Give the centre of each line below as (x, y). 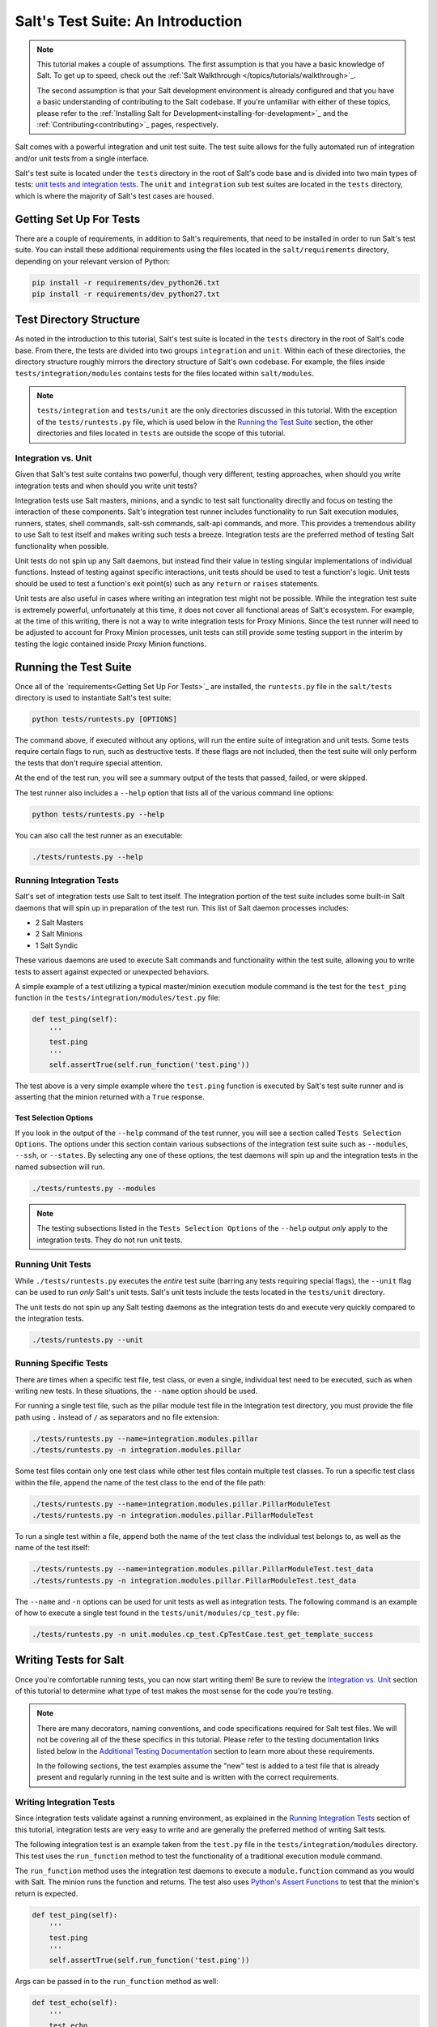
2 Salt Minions (59, 934)
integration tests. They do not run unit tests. (110, 1240)
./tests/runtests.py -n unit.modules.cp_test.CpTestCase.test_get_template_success (203, 1635)
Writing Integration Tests (65, 1802)
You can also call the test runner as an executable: (99, 835)
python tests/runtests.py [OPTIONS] (105, 719)
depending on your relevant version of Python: (93, 261)
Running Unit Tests (53, 1265)
